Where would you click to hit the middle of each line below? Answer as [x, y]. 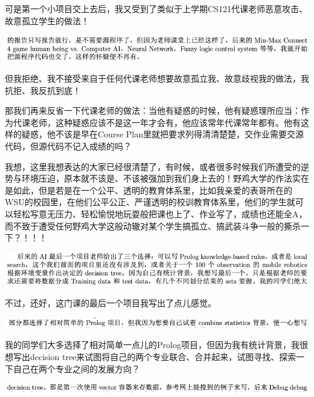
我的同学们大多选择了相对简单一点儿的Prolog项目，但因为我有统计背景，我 [152, 345]
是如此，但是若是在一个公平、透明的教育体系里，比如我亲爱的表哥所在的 [149, 190]
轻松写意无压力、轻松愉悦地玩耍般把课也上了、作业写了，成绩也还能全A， [160, 214]
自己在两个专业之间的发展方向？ [76, 368]
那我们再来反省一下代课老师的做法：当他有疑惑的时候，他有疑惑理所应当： [153, 110]
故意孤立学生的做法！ [47, 20]
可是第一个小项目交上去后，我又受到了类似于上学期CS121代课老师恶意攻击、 [156, 8]
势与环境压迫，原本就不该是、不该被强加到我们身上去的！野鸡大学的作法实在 [157, 178]
